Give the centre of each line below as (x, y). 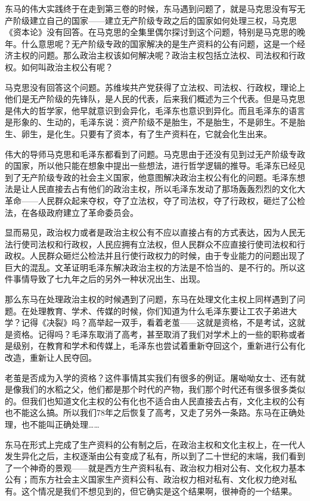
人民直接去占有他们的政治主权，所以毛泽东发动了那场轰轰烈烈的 (155, 189)
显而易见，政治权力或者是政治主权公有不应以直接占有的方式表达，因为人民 (151, 232)
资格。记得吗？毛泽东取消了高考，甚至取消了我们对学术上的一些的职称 (151, 334)
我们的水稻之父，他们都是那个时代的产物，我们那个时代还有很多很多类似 (163, 389)
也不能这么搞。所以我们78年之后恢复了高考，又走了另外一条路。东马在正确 (151, 412)
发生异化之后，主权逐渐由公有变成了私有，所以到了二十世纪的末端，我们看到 (155, 456)
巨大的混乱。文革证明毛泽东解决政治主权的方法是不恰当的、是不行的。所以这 (155, 267)
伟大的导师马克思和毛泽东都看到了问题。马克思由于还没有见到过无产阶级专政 (155, 154)
